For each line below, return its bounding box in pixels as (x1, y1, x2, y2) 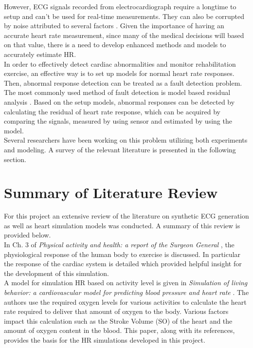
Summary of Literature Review (4, 183, 218, 202)
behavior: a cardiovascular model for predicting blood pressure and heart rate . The (4, 287, 249, 297)
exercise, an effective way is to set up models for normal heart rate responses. (4, 68, 235, 78)
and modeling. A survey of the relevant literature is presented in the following (4, 144, 236, 154)
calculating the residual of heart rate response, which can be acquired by (4, 106, 220, 116)
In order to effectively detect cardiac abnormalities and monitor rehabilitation (4, 58, 236, 69)
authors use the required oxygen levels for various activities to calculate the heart (4, 296, 247, 307)
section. (4, 154, 26, 164)
